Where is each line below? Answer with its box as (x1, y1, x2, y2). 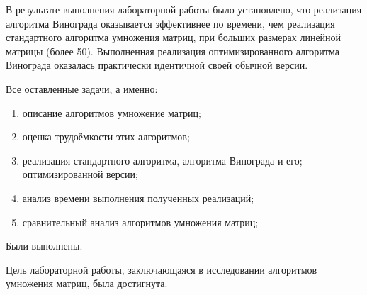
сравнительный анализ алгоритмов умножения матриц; (22, 214, 259, 229)
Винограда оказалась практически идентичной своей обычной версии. (6, 57, 308, 72)
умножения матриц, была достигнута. (6, 276, 168, 291)
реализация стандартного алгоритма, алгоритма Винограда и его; (22, 152, 303, 167)
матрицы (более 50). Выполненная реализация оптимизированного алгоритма (6, 43, 339, 58)
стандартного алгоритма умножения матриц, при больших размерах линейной (6, 30, 341, 45)
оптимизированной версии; (22, 167, 138, 182)
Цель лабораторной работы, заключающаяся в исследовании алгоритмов (6, 262, 317, 277)
